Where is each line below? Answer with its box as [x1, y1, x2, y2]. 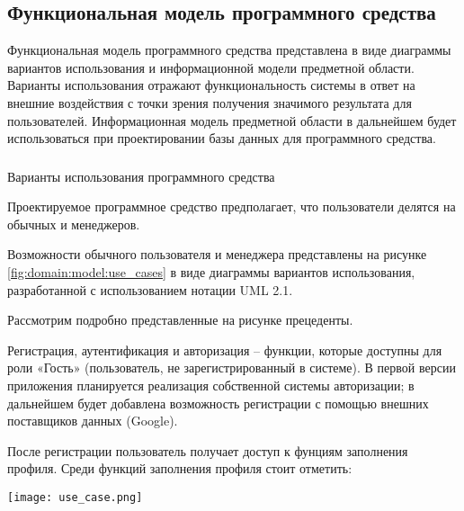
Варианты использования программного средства [7, 166, 275, 185]
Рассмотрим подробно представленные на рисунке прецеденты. [7, 310, 353, 329]
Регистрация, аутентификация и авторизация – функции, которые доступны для [7, 340, 442, 359]
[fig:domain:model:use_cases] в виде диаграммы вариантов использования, [7, 263, 415, 282]
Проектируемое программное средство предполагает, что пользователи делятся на [7, 197, 456, 216]
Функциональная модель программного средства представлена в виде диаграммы [7, 40, 451, 59]
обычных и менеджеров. [7, 214, 140, 233]
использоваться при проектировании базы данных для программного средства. [7, 129, 436, 148]
